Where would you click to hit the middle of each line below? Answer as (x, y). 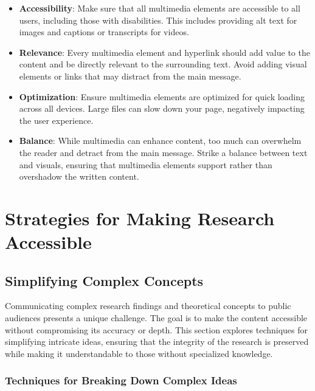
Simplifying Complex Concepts (104, 280)
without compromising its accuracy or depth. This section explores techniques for (157, 329)
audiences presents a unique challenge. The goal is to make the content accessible (156, 318)
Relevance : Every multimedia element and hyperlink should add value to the (164, 52)
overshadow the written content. (79, 176)
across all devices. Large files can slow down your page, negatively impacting (162, 108)
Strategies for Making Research (140, 218)
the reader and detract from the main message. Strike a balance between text (163, 152)
